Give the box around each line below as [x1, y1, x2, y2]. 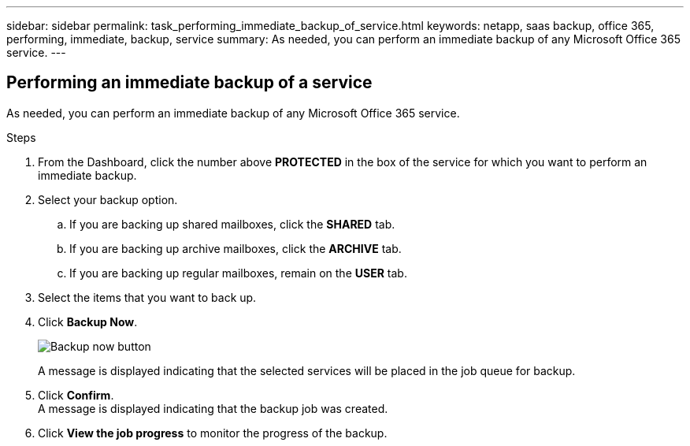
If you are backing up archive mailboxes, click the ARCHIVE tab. [69, 241, 402, 255]
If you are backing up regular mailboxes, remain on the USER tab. [69, 266, 407, 280]
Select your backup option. [38, 192, 178, 206]
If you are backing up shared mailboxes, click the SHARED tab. [69, 217, 395, 231]
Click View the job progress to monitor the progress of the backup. [38, 426, 388, 440]
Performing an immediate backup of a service [6, 72, 373, 93]
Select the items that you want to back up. [38, 290, 257, 304]
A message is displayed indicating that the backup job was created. [38, 401, 388, 415]
